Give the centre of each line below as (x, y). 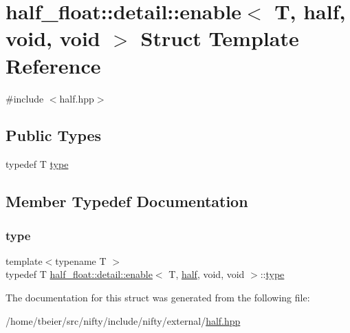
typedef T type (37, 164)
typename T (81, 260)
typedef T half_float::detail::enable (79, 274)
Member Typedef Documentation (127, 201)
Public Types (54, 135)
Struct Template (220, 38)
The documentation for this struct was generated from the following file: (158, 298)
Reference (53, 65)
